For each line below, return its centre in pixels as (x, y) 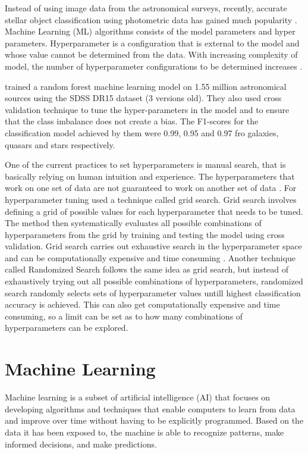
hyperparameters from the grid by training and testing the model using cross (145, 234)
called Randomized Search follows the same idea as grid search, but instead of (147, 269)
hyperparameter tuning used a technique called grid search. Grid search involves (151, 199)
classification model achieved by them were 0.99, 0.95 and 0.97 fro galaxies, (142, 132)
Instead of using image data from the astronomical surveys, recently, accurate (146, 8)
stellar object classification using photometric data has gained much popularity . (151, 19)
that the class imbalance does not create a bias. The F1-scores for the (132, 121)
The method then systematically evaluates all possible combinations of (133, 223)
